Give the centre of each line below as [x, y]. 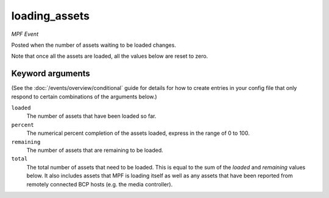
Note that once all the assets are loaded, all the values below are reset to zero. [110, 56]
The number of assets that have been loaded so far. [91, 116]
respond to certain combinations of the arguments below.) [84, 97]
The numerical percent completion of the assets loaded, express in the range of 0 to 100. [138, 133]
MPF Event [25, 34]
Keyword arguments [51, 74]
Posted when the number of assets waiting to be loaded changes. [94, 45]
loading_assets [51, 16]
